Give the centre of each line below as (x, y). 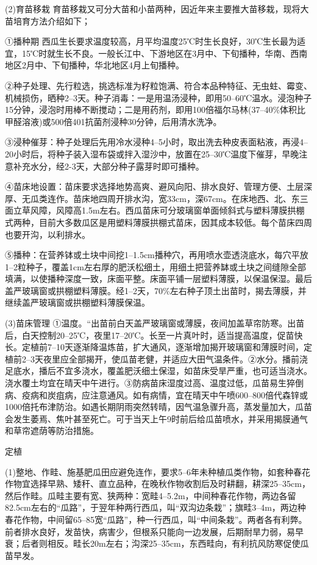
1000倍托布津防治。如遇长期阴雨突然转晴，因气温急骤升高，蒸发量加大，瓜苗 (158, 407)
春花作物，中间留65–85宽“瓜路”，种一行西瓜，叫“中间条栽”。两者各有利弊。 (156, 519)
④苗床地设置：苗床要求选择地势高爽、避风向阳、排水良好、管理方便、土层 (154, 186)
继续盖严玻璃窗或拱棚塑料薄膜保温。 (77, 302)
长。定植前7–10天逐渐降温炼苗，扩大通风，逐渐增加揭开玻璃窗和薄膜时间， (154, 347)
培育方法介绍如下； (52, 20)
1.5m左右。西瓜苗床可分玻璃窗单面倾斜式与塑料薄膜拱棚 (193, 210)
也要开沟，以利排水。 (48, 234)
